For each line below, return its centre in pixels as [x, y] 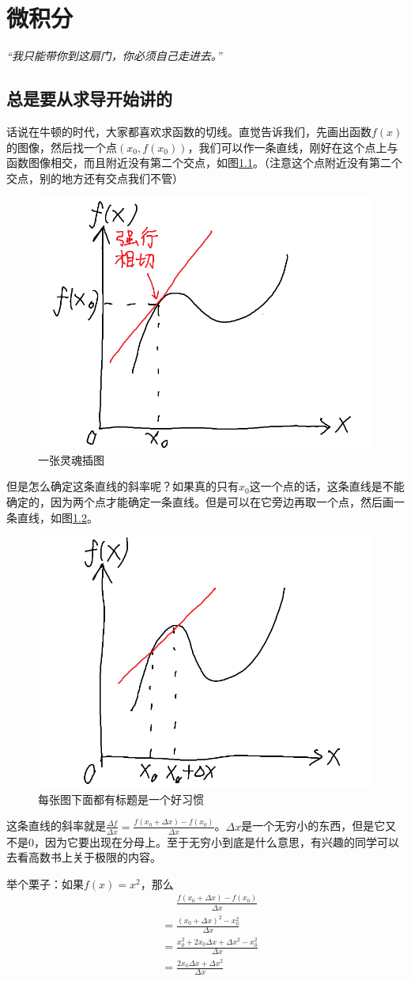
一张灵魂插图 [71, 459]
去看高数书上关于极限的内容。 [84, 857]
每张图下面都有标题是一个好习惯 [121, 799]
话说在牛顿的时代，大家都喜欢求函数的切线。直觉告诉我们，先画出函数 [189, 131]
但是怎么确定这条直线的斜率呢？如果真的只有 [123, 486]
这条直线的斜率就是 [56, 826]
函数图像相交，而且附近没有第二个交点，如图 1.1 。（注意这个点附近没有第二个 [204, 163]
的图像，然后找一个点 [62, 147]
